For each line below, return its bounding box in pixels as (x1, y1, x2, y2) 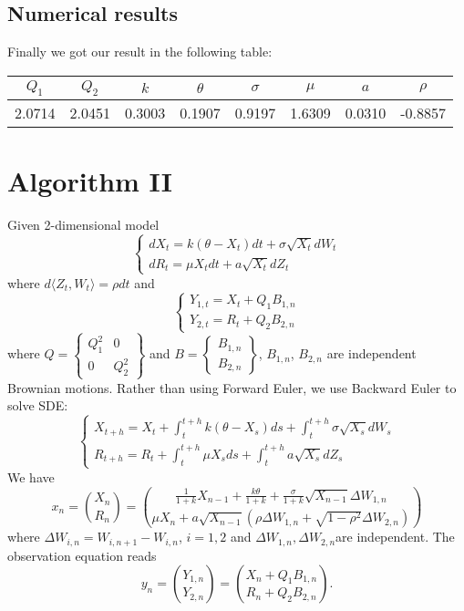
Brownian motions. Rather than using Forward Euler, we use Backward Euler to (7, 378, 457, 397)
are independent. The (335, 527, 455, 546)
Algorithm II (7, 162, 172, 200)
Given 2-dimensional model (7, 215, 160, 234)
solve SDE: (7, 396, 68, 415)
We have (7, 467, 55, 486)
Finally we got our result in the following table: (7, 42, 273, 61)
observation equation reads (7, 545, 157, 564)
